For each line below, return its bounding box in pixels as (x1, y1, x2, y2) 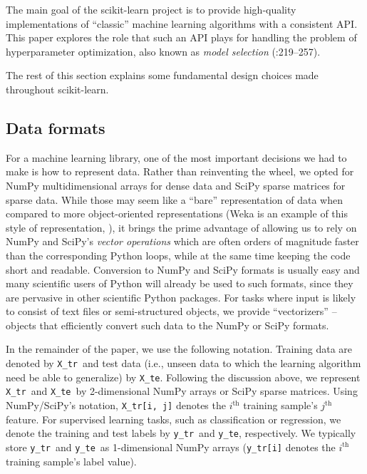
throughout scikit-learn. (6, 81, 109, 96)
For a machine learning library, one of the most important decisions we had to (6, 150, 347, 165)
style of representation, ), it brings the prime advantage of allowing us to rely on (6, 220, 357, 235)
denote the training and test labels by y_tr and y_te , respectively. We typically (6, 426, 356, 440)
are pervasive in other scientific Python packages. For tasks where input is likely (6, 289, 356, 304)
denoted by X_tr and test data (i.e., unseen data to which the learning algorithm (6, 356, 361, 371)
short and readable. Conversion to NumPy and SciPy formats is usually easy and (6, 262, 360, 277)
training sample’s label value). (6, 453, 137, 468)
